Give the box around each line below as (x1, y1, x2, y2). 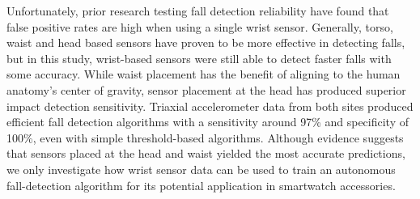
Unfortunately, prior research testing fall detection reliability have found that (6, 2, 389, 19)
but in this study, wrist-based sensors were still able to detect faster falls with (6, 49, 392, 66)
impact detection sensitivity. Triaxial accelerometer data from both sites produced (6, 97, 414, 114)
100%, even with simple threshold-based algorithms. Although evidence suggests (6, 129, 404, 146)
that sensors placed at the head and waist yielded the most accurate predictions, (6, 145, 405, 162)
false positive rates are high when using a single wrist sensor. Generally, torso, (6, 18, 393, 35)
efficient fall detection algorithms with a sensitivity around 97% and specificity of (6, 113, 409, 130)
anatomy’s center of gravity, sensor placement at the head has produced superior (6, 81, 406, 98)
